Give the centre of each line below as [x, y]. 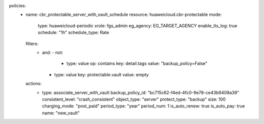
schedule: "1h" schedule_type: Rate [74, 33]
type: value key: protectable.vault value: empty [102, 74]
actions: [33, 84]
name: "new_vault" [61, 113]
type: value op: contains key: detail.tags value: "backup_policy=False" [137, 64]
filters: [32, 43]
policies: [18, 6]
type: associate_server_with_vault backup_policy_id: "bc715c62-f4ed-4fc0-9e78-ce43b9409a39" [141, 92]
